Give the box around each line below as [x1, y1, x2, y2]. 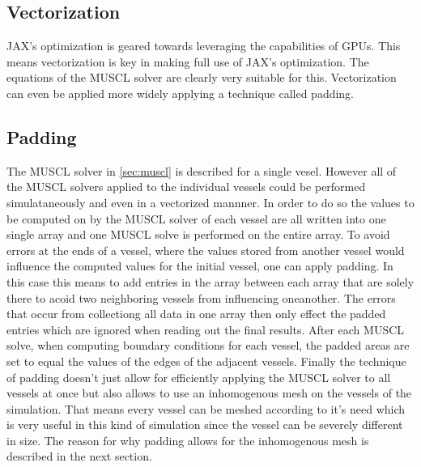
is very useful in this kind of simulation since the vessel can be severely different [6, 416, 403, 433]
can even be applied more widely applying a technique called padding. [6, 84, 355, 101]
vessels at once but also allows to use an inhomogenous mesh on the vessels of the [6, 384, 412, 401]
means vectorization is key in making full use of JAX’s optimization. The [6, 53, 369, 70]
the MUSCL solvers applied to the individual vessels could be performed [6, 178, 366, 195]
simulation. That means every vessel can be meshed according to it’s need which [6, 400, 406, 417]
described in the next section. [6, 448, 152, 465]
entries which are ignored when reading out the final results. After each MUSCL [6, 321, 405, 338]
